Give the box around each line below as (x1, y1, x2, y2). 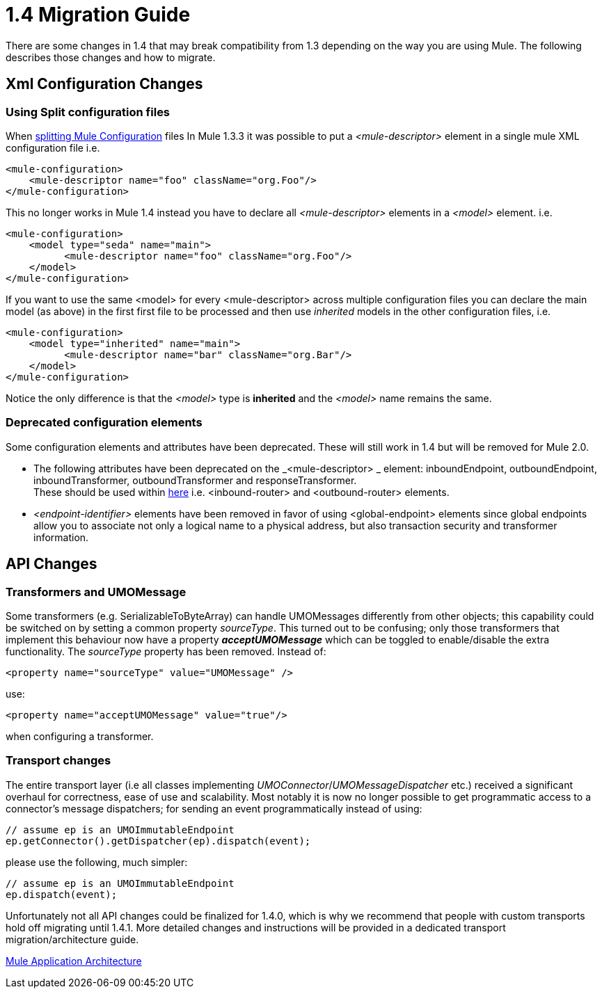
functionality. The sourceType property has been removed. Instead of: (6, 645, 326, 657)
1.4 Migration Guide (6, 3, 191, 26)
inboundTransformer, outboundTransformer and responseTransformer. (33, 474, 357, 486)
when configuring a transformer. (6, 730, 154, 742)
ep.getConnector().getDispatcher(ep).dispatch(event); (6, 835, 311, 847)
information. (33, 531, 89, 543)
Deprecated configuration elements (6, 415, 203, 430)
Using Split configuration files (6, 104, 171, 119)
